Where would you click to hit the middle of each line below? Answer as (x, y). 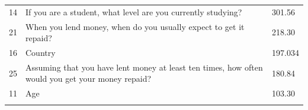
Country (41, 53)
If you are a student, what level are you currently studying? (134, 11)
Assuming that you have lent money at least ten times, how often (144, 67)
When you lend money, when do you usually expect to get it (135, 26)
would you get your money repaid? (89, 79)
